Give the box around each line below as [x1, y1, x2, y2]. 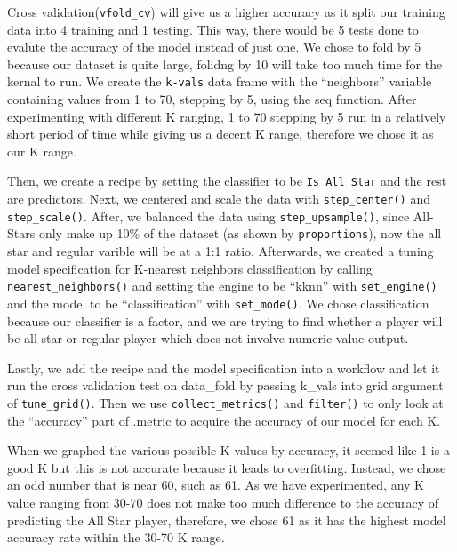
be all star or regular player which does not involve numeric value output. [7, 329, 409, 348]
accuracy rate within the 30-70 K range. [7, 528, 225, 547]
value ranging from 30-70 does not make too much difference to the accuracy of [7, 493, 439, 511]
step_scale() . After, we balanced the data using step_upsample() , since [7, 206, 410, 225]
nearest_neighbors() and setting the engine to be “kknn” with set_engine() [7, 276, 437, 295]
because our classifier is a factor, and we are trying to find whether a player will [7, 311, 443, 330]
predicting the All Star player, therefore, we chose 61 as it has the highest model [7, 510, 446, 529]
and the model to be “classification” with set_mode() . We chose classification [7, 293, 429, 312]
